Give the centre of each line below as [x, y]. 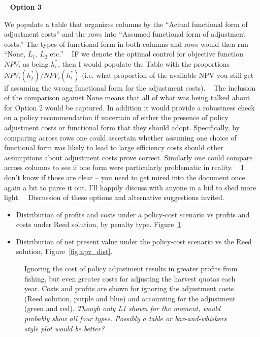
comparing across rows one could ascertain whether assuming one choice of [120, 137]
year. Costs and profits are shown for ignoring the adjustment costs [129, 288]
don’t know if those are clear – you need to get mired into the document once [125, 177]
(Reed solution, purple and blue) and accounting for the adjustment [130, 298]
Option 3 [26, 7]
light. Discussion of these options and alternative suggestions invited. [114, 197]
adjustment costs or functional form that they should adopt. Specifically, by [122, 127]
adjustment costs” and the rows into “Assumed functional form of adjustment [125, 34]
